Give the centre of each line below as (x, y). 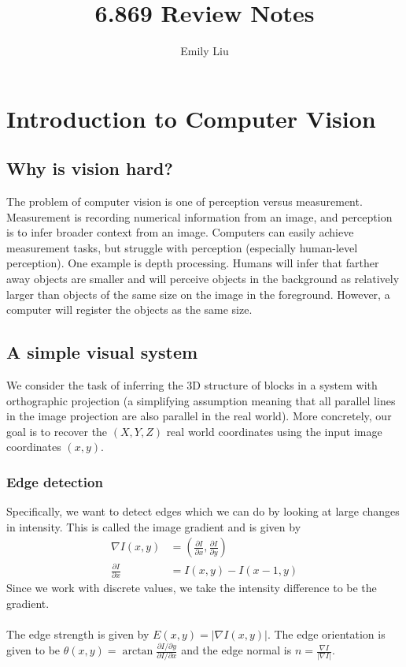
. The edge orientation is (326, 634)
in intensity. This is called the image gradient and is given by (154, 526)
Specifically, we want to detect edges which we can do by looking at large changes (203, 511)
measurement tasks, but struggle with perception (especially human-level (182, 247)
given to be (33, 650)
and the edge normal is (236, 650)
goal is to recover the (57, 431)
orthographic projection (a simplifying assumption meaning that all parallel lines (201, 400)
